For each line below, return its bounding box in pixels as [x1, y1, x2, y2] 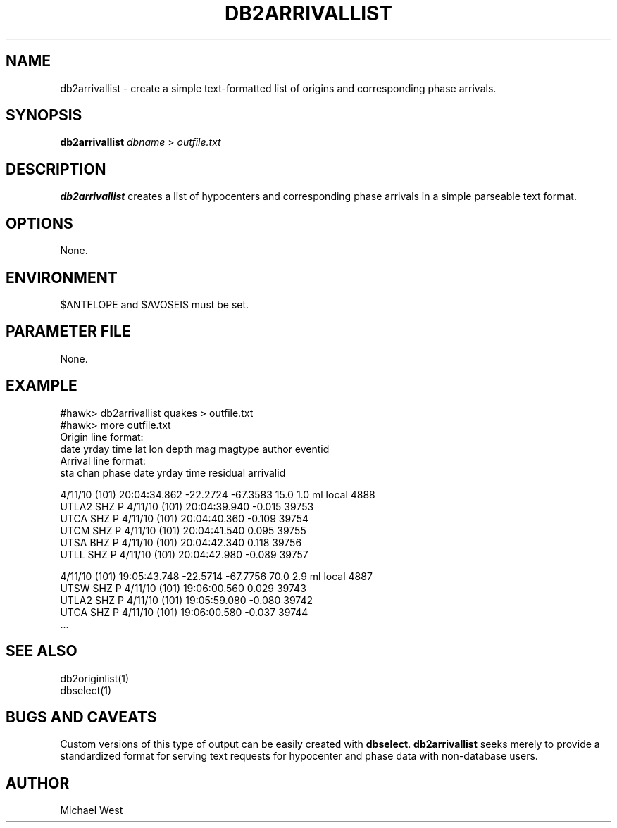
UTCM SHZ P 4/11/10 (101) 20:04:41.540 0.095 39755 [60, 524, 306, 537]
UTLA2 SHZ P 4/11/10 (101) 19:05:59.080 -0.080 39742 [60, 594, 313, 606]
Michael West [60, 804, 123, 817]
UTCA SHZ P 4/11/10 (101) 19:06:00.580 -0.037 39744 [60, 606, 308, 618]
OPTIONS [6, 214, 73, 232]
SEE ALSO [6, 642, 77, 660]
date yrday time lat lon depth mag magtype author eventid [60, 442, 330, 455]
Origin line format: [60, 430, 144, 443]
